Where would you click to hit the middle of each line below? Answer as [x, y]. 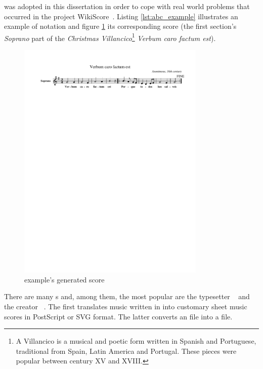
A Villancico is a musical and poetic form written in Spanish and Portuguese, [136, 341]
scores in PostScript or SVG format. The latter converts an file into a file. [118, 316]
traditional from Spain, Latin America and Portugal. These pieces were [126, 351]
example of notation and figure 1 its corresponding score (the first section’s [120, 26]
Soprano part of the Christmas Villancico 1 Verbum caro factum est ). [110, 37]
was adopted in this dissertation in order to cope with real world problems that [127, 6]
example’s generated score [64, 279]
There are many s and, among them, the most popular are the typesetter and [127, 296]
